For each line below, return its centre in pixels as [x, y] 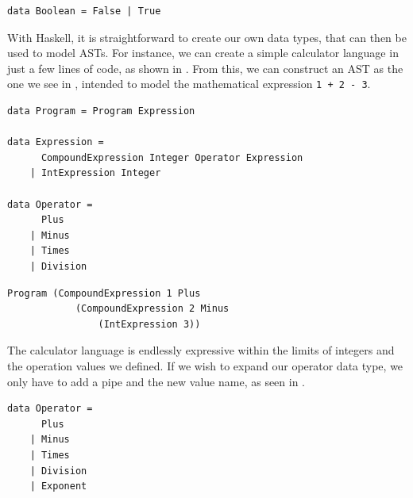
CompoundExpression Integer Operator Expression [172, 157]
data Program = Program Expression [101, 111]
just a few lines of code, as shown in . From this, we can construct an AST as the [205, 68]
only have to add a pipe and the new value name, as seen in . [156, 381]
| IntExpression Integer [95, 173]
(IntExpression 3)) [149, 324]
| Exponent [58, 487]
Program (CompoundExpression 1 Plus [104, 293]
